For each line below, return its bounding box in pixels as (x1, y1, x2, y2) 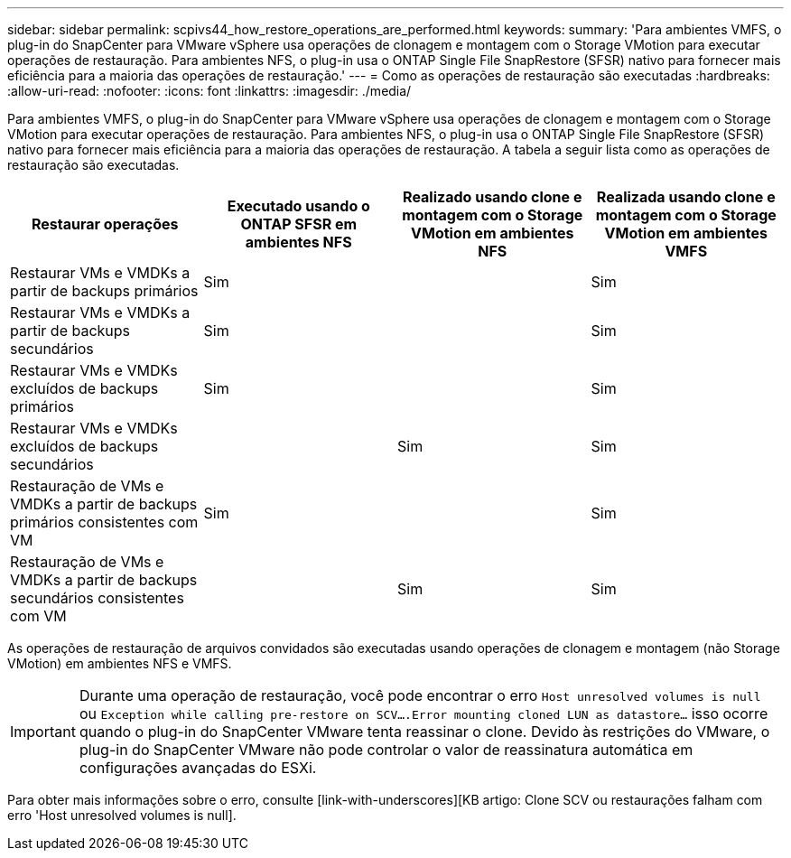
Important (10, 723, 76, 741)
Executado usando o (227, 197, 370, 215)
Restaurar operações (31, 215, 179, 233)
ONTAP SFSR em (240, 215, 358, 233)
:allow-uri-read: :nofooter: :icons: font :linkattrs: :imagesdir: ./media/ (7, 83, 412, 98)
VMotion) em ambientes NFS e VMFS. (7, 656, 232, 671)
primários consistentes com (10, 513, 199, 531)
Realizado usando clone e (403, 188, 582, 206)
